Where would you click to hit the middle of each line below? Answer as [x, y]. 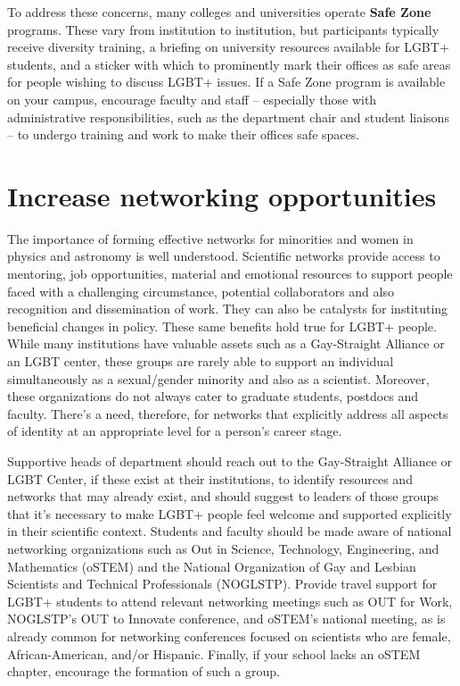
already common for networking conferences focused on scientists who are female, [229, 636]
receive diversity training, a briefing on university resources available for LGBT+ [228, 47]
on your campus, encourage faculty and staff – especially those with [192, 99]
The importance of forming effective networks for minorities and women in [210, 238]
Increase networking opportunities [222, 195]
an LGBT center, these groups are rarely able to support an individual [201, 361]
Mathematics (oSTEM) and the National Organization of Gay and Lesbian [212, 566]
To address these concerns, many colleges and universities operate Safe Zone [219, 12]
